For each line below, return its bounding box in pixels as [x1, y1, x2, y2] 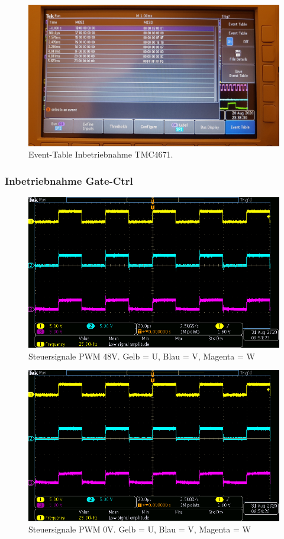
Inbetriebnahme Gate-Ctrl [5, 173, 133, 188]
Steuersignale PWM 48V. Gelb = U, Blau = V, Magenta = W [28, 349, 255, 362]
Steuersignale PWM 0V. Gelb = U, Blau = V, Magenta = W [28, 523, 251, 535]
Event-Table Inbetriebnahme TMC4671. [28, 148, 173, 161]
